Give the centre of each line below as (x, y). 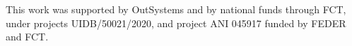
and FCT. (27, 37)
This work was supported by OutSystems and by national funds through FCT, (176, 9)
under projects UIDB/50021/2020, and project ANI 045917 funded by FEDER (176, 23)
